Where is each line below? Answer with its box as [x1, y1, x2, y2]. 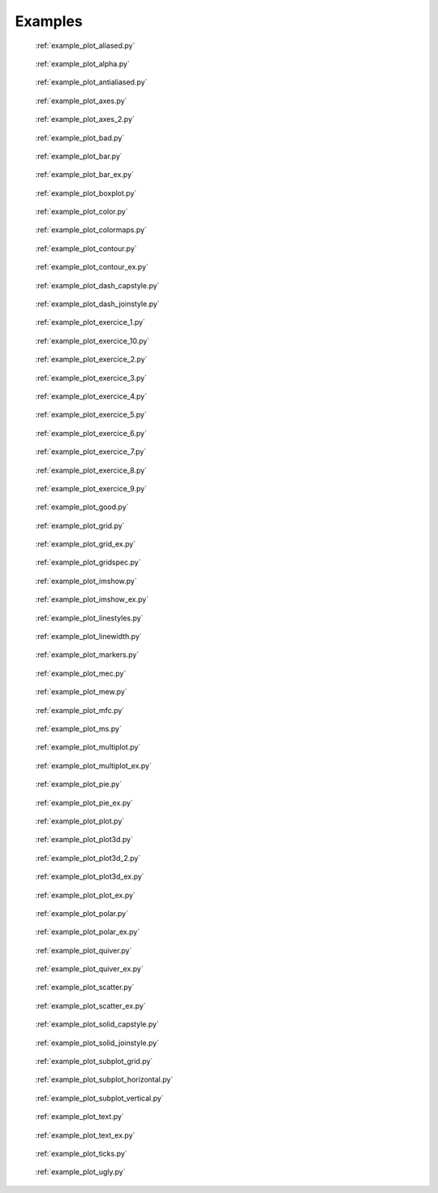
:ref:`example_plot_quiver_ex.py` [35, 964, 144, 974]
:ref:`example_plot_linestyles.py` [35, 613, 144, 623]
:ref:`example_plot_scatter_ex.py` [35, 1001, 146, 1010]
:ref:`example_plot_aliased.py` [35, 41, 135, 50]
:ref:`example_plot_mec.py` [35, 668, 127, 678]
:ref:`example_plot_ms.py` [35, 724, 122, 733]
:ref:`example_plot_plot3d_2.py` [35, 853, 141, 862]
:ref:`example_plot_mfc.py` [35, 705, 125, 715]
